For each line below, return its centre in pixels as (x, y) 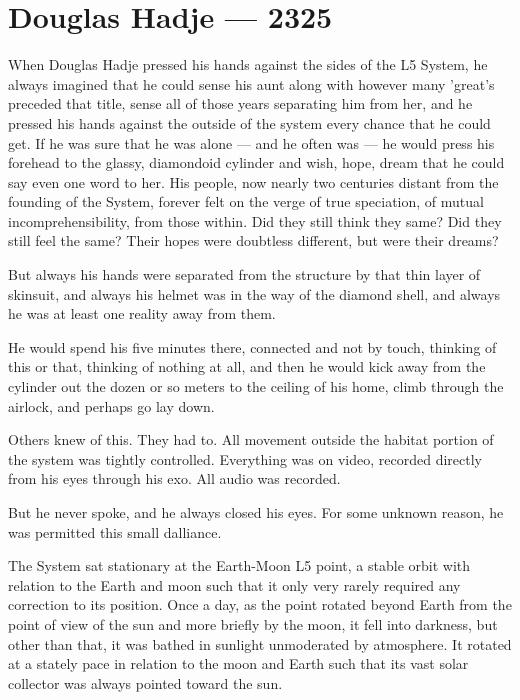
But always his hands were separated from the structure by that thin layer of (244, 274)
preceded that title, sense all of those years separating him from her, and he (240, 103)
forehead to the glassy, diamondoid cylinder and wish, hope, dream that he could (256, 162)
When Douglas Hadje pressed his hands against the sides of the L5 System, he (248, 64)
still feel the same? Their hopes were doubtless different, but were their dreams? (253, 240)
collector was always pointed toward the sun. (145, 682)
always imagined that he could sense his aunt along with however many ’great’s (251, 83)
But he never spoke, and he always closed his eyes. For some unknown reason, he (256, 512)
